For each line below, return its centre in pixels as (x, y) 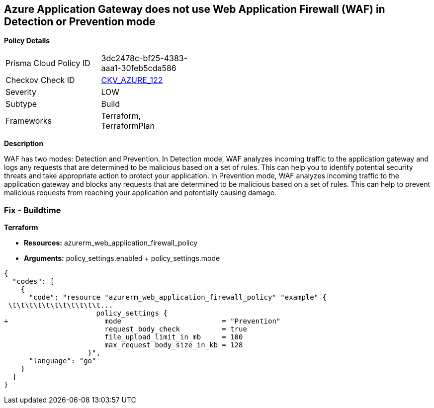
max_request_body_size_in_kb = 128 (174, 345)
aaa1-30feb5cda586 (139, 68)
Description (24, 144)
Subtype (21, 104)
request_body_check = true (176, 329)
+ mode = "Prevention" (142, 321)
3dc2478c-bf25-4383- (144, 58)
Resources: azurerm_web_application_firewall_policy (111, 243)
